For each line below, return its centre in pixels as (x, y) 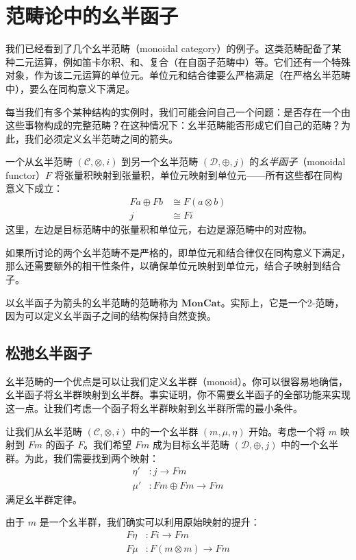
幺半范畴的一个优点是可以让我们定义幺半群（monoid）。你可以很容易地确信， (177, 381)
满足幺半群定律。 (44, 499)
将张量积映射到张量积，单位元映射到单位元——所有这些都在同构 (198, 174)
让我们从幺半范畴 (44, 431)
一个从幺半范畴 (39, 161)
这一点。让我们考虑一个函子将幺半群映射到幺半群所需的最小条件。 (154, 408)
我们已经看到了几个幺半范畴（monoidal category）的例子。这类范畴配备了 (169, 48)
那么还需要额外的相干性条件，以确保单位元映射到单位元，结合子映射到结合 (173, 266)
